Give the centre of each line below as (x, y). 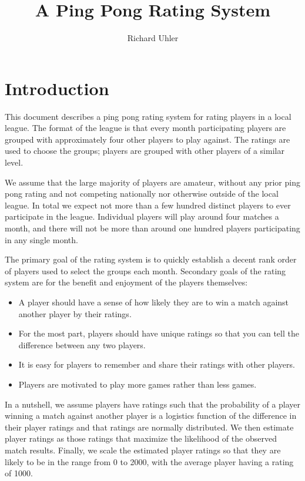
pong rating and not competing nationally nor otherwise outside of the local (142, 194)
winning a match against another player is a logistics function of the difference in (151, 416)
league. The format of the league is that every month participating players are (145, 128)
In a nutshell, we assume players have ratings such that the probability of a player (153, 404)
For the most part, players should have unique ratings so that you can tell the (159, 333)
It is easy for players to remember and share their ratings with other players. (157, 364)
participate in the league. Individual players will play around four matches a (142, 216)
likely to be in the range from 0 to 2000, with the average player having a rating (149, 461)
